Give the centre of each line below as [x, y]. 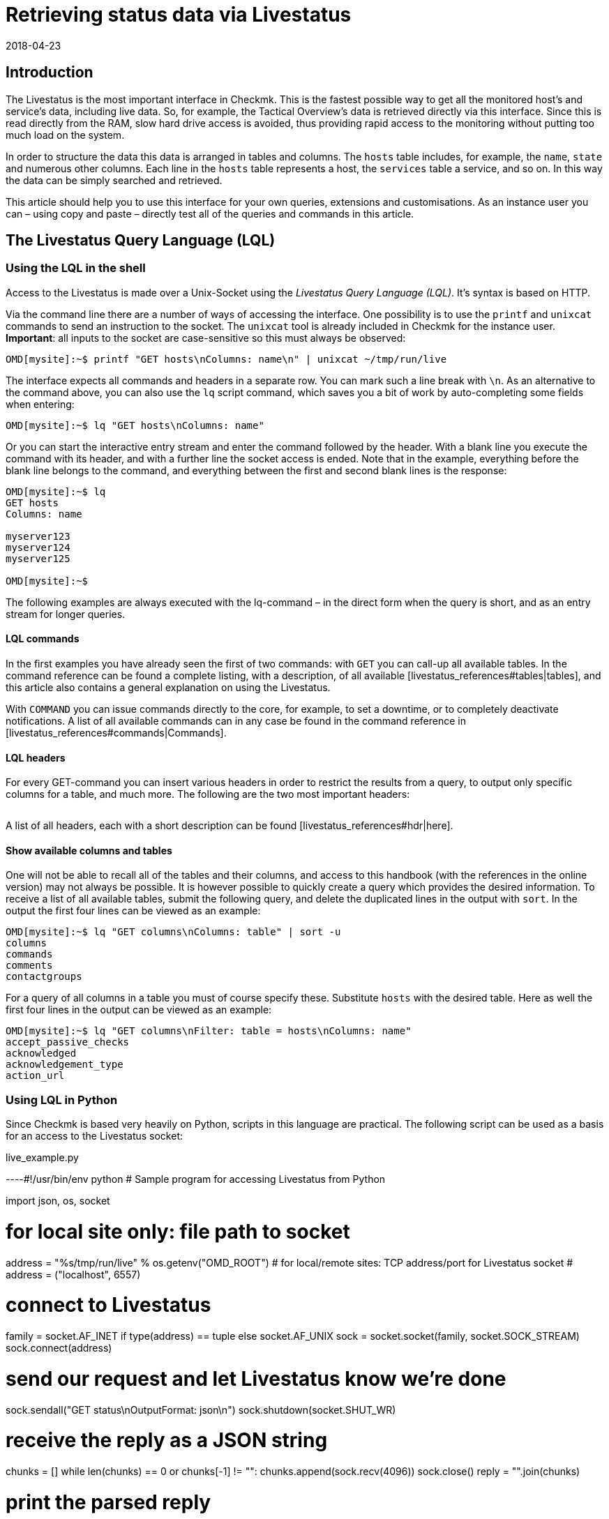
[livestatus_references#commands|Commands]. [116, 733]
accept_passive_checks [68, 1042]
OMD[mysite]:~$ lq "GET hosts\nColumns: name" [135, 425]
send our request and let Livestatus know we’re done [256, 1378]
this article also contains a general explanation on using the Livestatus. [168, 688]
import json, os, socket [58, 1201]
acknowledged [41, 1053]
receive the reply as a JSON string [167, 1441]
